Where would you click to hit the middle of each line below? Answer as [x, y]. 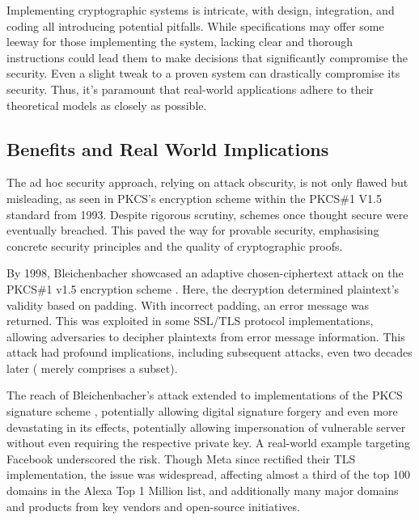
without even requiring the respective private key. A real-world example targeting [208, 443]
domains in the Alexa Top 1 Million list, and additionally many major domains [203, 490]
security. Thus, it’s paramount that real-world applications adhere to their [190, 89]
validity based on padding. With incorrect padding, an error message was [188, 304]
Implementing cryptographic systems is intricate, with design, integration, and [201, 10]
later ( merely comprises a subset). [92, 368]
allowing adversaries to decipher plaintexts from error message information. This [206, 336]
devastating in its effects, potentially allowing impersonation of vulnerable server [206, 427]
